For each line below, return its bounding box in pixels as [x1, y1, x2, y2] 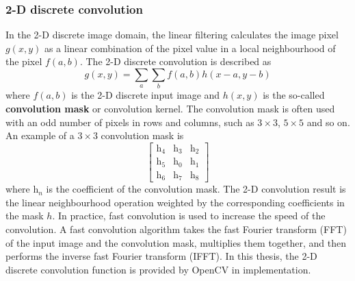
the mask [5, 208, 44, 223]
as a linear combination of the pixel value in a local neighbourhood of [44, 40, 336, 55]
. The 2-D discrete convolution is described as [79, 54, 272, 69]
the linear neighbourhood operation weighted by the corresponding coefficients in [5, 195, 345, 209]
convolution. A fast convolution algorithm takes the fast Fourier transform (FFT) [5, 221, 347, 236]
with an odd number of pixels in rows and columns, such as [5, 114, 254, 129]
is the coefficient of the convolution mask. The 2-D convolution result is [46, 182, 346, 196]
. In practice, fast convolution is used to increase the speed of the [52, 208, 326, 223]
